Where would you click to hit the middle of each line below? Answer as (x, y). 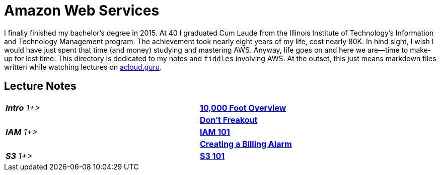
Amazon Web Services (82, 11)
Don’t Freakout (229, 120)
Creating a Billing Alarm (246, 144)
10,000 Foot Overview (243, 108)
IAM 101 (215, 132)
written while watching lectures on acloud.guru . (83, 67)
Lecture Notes (40, 86)
